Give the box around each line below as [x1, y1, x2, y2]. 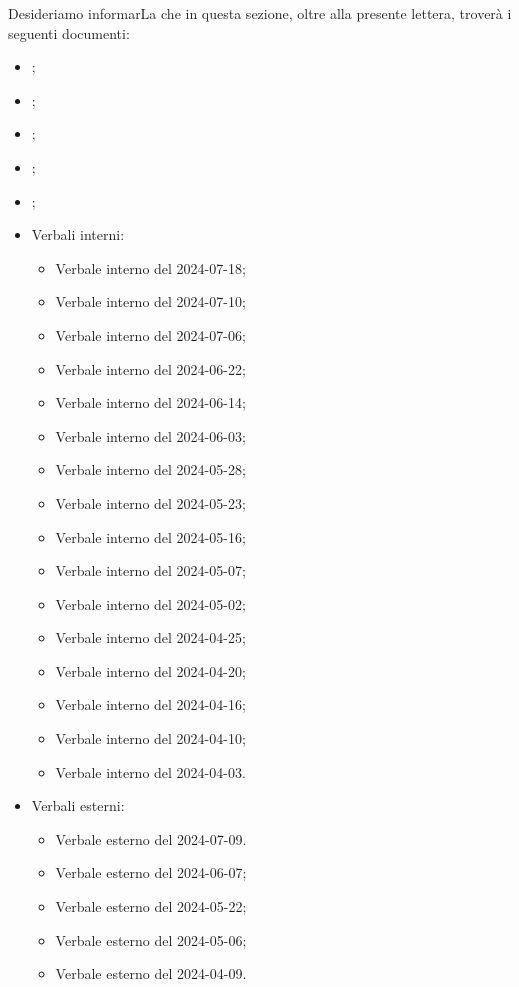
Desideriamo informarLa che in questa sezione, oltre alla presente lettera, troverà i [8, 3, 512, 23]
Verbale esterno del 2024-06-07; [55, 862, 247, 883]
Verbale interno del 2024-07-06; [55, 324, 246, 345]
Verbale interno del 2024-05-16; [55, 526, 246, 547]
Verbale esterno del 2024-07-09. [55, 828, 247, 849]
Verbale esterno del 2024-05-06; [55, 929, 247, 950]
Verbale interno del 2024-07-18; [55, 257, 246, 278]
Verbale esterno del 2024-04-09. [55, 963, 247, 984]
